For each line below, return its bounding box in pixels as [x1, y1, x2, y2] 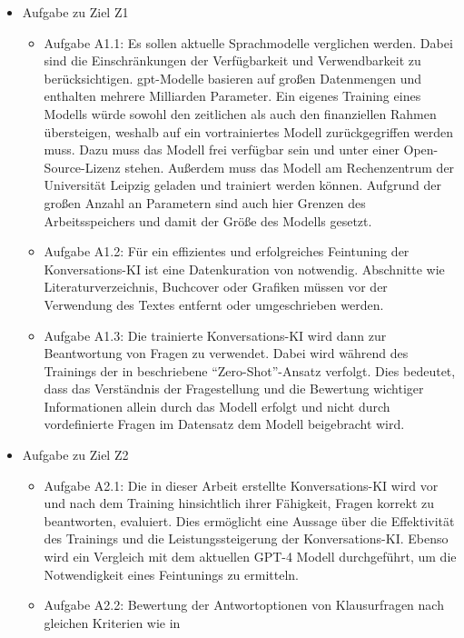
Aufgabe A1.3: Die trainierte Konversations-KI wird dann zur [44, 325, 387, 344]
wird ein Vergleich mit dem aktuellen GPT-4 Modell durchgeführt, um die [44, 547, 457, 566]
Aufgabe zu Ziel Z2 [22, 445, 129, 464]
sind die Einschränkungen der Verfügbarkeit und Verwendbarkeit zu [44, 51, 421, 70]
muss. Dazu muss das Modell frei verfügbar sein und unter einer [44, 140, 400, 159]
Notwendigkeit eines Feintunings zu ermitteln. [44, 564, 299, 583]
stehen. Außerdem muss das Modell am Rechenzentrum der [124, 157, 455, 176]
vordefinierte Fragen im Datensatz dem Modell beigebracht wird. [44, 414, 405, 434]
